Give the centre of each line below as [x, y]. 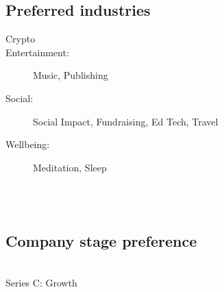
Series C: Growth [41, 283]
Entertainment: [37, 52]
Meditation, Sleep [70, 167]
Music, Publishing [71, 75]
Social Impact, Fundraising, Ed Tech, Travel [126, 121]
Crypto [21, 39]
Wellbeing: [28, 144]
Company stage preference [101, 240]
